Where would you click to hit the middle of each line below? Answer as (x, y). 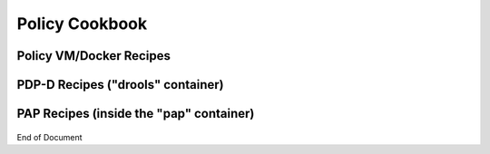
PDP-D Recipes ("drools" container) (120, 85)
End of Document (49, 137)
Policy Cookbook (82, 24)
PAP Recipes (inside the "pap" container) (136, 114)
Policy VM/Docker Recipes (94, 56)
